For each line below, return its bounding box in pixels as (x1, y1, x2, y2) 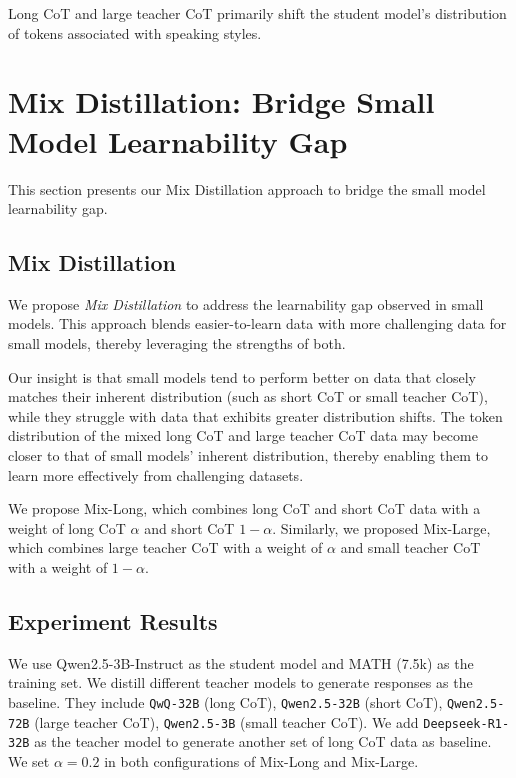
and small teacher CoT (340, 537, 481, 558)
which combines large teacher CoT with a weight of (8, 537, 323, 558)
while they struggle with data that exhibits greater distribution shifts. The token (8, 405, 503, 426)
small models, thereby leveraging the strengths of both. (8, 333, 346, 354)
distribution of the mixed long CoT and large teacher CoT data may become (8, 425, 478, 446)
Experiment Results (8, 606, 218, 636)
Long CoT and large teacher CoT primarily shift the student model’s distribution (8, 3, 507, 23)
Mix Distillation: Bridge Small (8, 81, 435, 122)
